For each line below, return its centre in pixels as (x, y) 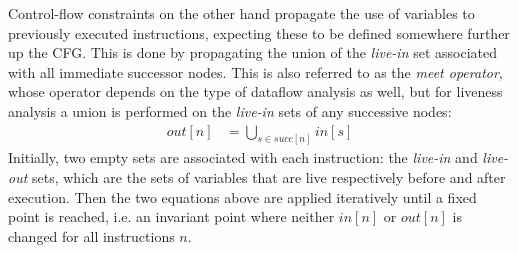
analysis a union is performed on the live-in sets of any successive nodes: (230, 110)
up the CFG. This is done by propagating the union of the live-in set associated (253, 52)
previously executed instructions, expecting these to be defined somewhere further (259, 32)
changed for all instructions (91, 235)
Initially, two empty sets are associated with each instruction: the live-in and (243, 157)
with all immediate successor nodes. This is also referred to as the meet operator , (255, 71)
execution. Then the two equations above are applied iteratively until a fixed (242, 196)
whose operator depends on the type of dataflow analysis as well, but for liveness (255, 91)
